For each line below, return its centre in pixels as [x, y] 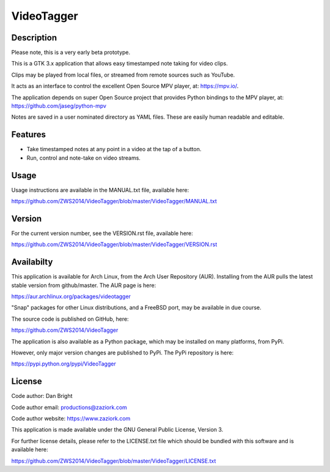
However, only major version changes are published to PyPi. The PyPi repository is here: [123, 353]
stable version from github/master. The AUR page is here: [84, 285]
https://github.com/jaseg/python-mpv [59, 106]
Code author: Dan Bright [42, 396]
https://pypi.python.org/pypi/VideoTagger [64, 364]
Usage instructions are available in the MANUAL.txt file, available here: [100, 190]
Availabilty [32, 262]
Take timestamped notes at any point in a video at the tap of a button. [114, 149]
